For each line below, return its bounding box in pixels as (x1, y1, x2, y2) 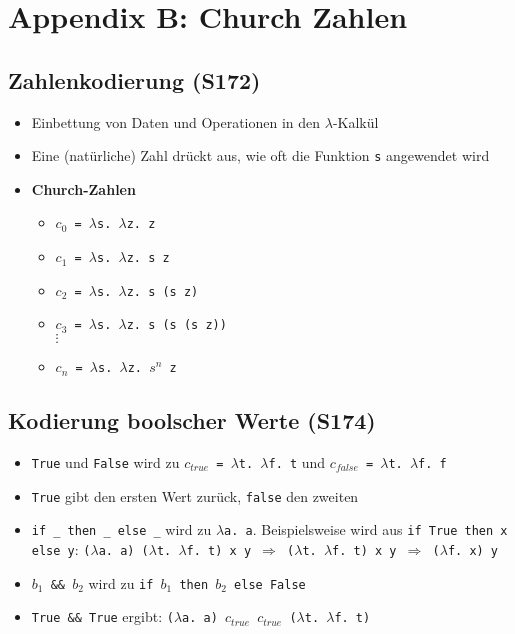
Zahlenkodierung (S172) (8, 64, 261, 95)
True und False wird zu (31, 451, 180, 472)
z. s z (126, 251, 170, 266)
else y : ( (31, 538, 91, 559)
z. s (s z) (126, 284, 199, 299)
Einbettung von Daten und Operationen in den (31, 111, 321, 132)
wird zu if (88, 572, 154, 593)
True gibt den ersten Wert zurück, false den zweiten (31, 485, 359, 506)
